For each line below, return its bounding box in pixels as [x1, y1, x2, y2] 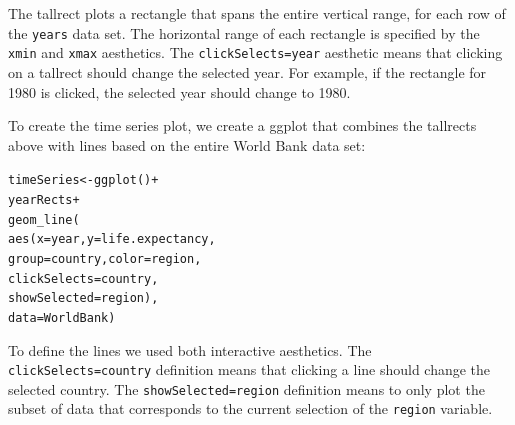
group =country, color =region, [8, 251, 202, 266]
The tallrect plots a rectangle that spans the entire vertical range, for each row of [8, 3, 506, 23]
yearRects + [8, 192, 80, 207]
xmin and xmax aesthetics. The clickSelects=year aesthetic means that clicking [8, 42, 503, 63]
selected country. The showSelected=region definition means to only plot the [8, 378, 485, 399]
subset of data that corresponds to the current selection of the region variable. [8, 398, 493, 419]
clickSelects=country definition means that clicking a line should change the [8, 359, 491, 380]
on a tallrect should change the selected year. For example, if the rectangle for [8, 61, 487, 82]
